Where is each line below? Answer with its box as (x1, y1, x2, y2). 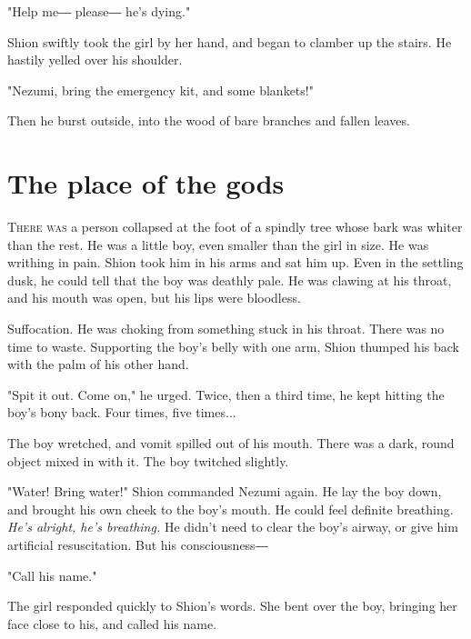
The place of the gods (7, 165, 285, 202)
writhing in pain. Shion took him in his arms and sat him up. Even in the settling (7, 253, 464, 272)
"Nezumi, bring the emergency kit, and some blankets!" (7, 80, 314, 99)
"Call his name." (7, 565, 97, 584)
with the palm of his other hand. (7, 354, 189, 374)
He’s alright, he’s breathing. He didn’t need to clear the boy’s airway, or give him (7, 517, 458, 536)
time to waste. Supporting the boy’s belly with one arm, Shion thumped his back (7, 336, 459, 355)
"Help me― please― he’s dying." (7, 2, 191, 20)
